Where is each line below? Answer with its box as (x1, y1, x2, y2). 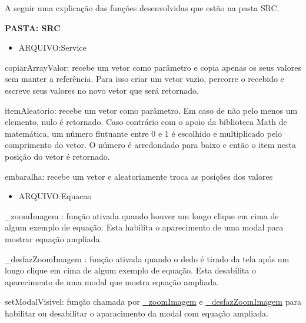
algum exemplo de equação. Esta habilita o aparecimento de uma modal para (5, 221, 284, 233)
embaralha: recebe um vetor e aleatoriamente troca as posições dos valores (5, 170, 273, 182)
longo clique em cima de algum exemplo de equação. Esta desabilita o (5, 264, 256, 276)
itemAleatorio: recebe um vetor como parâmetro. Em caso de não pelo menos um (5, 104, 298, 116)
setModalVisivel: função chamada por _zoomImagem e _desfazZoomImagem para (5, 295, 301, 308)
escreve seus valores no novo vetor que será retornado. (5, 84, 199, 96)
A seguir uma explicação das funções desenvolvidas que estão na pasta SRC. (5, 2, 280, 14)
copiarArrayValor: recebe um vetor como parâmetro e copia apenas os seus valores (5, 61, 301, 73)
